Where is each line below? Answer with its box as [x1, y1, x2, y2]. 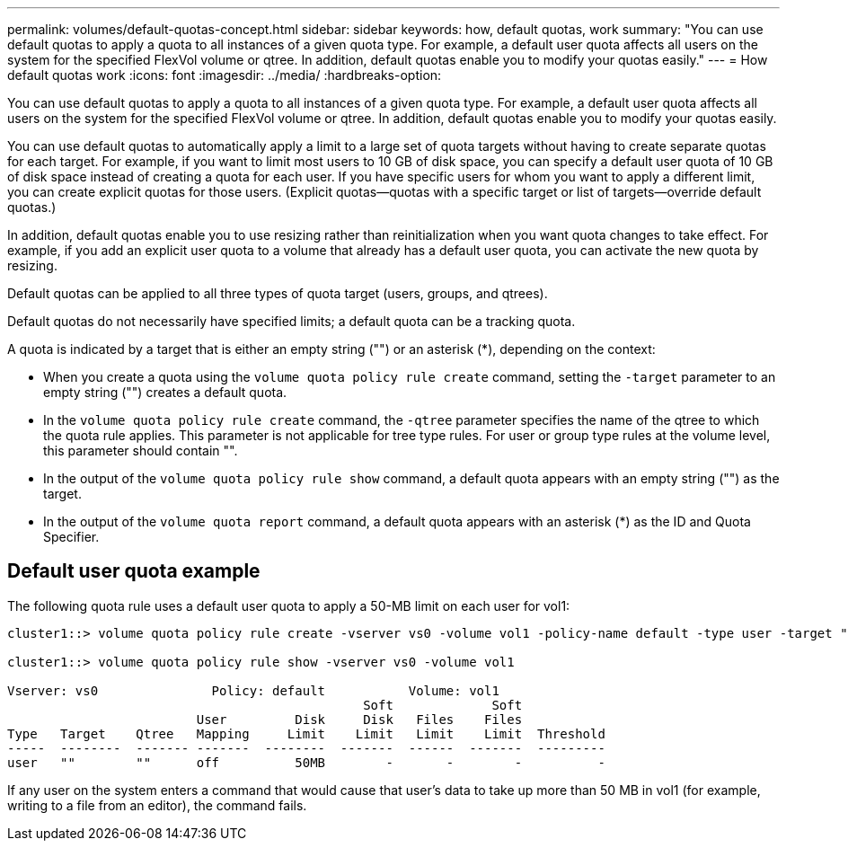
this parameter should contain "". [43, 443, 238, 458]
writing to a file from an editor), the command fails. [7, 797, 307, 813]
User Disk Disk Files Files [196, 711, 523, 727]
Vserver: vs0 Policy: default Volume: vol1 [7, 683, 499, 698]
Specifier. [43, 529, 100, 544]
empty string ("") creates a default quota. [43, 384, 287, 400]
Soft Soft [363, 697, 523, 712]
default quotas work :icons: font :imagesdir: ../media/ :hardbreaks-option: [7, 67, 442, 83]
